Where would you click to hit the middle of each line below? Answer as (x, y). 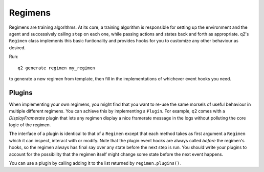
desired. (17, 48)
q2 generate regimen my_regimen (56, 68)
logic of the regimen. (30, 125)
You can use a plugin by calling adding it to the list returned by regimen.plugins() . (95, 163)
